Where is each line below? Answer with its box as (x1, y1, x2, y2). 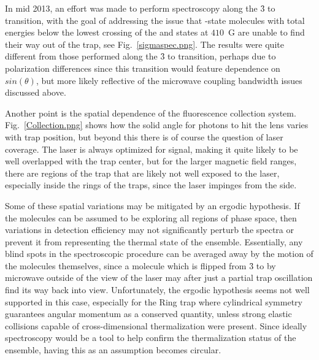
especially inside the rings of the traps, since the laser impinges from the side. (5, 178, 297, 191)
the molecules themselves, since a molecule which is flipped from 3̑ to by (5, 259, 276, 272)
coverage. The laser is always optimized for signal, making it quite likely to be (5, 142, 298, 155)
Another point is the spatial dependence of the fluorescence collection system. (5, 106, 296, 119)
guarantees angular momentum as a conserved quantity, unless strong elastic (5, 307, 292, 320)
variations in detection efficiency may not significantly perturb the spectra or (5, 223, 294, 236)
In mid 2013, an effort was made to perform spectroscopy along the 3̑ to (5, 2, 275, 14)
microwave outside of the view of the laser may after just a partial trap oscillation (5, 271, 313, 284)
